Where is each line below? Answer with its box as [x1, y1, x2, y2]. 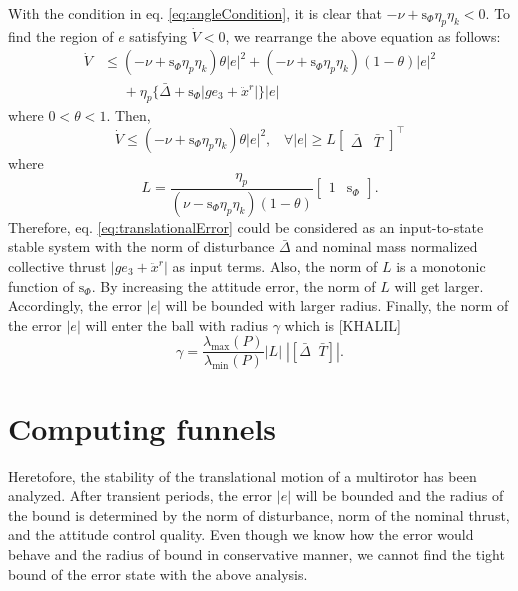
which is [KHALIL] [284, 314, 401, 335]
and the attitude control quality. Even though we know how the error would [8, 524, 474, 545]
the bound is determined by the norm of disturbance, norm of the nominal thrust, [8, 504, 510, 525]
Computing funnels [8, 407, 277, 448]
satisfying [129, 25, 188, 46]
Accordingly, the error [8, 295, 142, 316]
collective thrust [8, 256, 107, 277]
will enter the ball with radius [85, 314, 268, 335]
